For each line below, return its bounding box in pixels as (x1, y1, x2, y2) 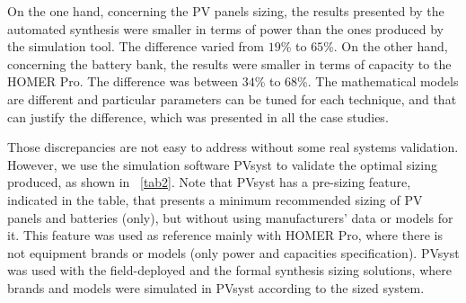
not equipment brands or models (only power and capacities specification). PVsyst (7, 243, 460, 262)
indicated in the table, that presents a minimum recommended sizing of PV (7, 190, 423, 209)
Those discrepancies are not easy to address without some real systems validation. (7, 138, 459, 156)
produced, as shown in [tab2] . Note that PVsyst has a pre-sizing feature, (7, 173, 411, 192)
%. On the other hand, (323, 37, 448, 56)
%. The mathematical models (297, 72, 459, 91)
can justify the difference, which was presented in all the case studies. (7, 107, 389, 126)
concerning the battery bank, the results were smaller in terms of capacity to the (7, 54, 452, 73)
